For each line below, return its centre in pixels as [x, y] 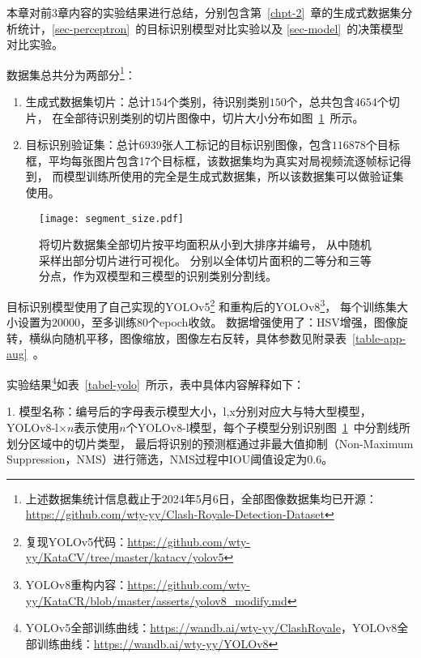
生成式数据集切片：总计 [88, 102]
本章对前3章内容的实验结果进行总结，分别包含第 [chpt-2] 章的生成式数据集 [204, 12]
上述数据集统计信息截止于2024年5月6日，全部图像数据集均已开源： [201, 498]
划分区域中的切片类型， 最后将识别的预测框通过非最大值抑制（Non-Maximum [210, 443]
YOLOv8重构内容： [77, 585]
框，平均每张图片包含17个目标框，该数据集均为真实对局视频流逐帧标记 [213, 160]
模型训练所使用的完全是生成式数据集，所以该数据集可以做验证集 [234, 176]
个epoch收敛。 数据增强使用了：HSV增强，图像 [272, 322]
